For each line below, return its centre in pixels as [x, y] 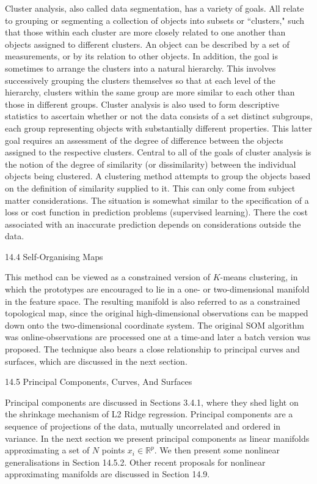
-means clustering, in [259, 277]
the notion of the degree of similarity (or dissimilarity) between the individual [151, 164]
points [113, 450]
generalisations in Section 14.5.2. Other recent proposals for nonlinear [135, 462]
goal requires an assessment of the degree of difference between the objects [144, 140]
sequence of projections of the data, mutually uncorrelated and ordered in [143, 426]
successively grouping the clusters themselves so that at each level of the [140, 80]
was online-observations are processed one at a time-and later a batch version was [158, 337]
